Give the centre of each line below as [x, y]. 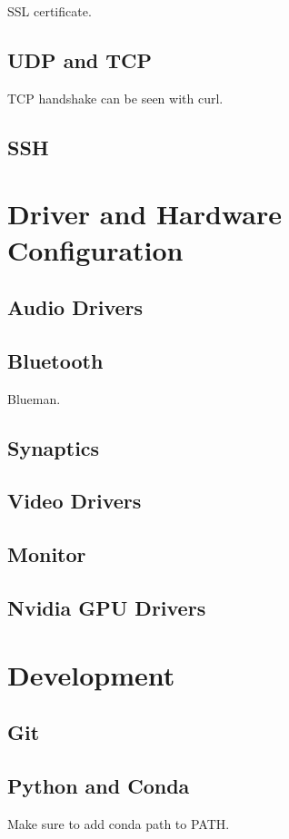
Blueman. [34, 398]
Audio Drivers [75, 307]
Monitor [47, 554]
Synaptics [54, 447]
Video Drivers [75, 501]
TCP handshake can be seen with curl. [115, 98]
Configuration [95, 249]
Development [91, 674]
